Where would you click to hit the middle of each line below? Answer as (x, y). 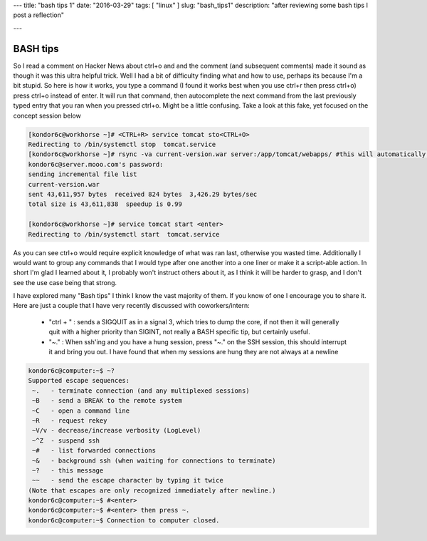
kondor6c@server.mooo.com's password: (96, 164)
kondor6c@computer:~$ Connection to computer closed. (124, 520)
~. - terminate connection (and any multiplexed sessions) (141, 391)
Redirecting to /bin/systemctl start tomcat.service (124, 234)
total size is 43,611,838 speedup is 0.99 (105, 204)
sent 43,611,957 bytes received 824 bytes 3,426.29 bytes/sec (143, 194)
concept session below (47, 115)
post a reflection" (38, 15)
